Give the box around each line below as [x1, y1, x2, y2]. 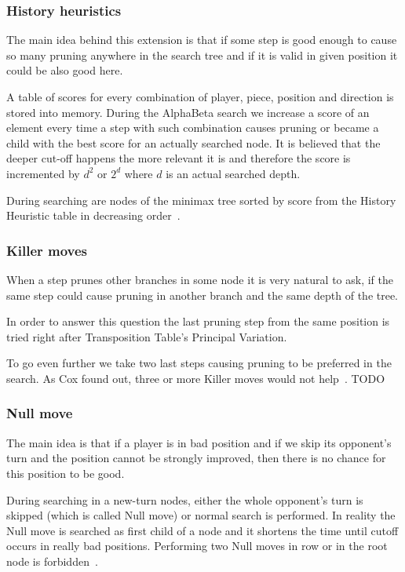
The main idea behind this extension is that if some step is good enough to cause [6, 31, 397, 48]
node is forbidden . [6, 552, 98, 569]
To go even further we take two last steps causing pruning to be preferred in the [6, 355, 392, 371]
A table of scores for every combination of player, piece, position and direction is [6, 89, 394, 104]
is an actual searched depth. [166, 165, 301, 181]
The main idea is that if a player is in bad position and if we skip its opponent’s [6, 434, 392, 450]
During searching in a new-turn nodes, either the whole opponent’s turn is [6, 491, 363, 508]
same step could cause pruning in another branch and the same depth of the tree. [6, 286, 399, 303]
